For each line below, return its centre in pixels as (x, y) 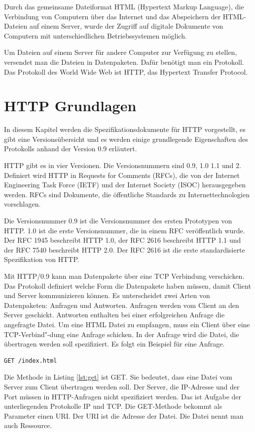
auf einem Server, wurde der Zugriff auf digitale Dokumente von (126, 26)
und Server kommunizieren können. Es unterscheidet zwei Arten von (107, 295)
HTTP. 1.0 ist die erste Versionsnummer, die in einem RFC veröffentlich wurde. (125, 230)
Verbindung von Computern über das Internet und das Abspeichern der (112, 16)
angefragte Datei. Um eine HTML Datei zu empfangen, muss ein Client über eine (127, 324)
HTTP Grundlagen (70, 106)
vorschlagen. (22, 204)
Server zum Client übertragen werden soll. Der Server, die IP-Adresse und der (122, 386)
